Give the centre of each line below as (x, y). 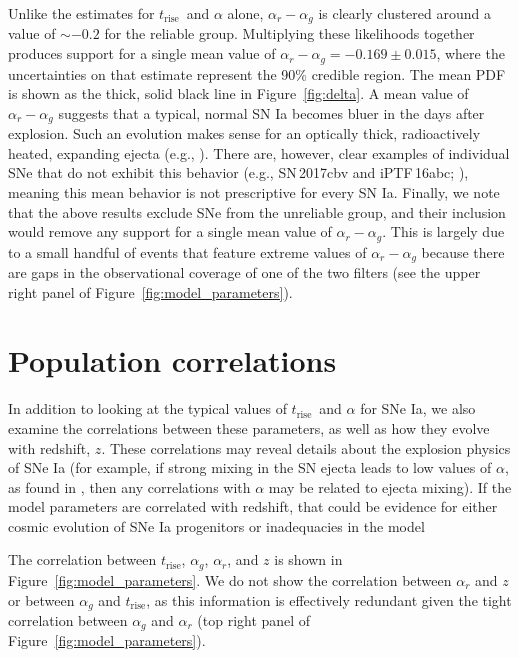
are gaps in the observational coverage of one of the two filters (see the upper (244, 272)
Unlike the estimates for (81, 13)
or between (41, 599)
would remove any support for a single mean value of (170, 231)
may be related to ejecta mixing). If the (390, 486)
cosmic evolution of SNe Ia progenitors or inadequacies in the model (216, 525)
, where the (470, 53)
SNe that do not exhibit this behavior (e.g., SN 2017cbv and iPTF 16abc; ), (238, 172)
